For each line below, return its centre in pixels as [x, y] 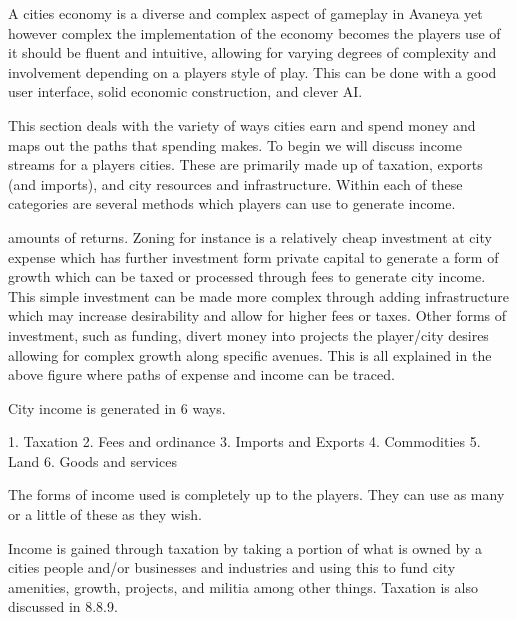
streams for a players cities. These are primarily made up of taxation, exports [245, 164]
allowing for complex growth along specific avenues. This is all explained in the [250, 354]
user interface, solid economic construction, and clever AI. [185, 91]
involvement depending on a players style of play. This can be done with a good [252, 71]
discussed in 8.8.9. [63, 606]
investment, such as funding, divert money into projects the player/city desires [248, 334]
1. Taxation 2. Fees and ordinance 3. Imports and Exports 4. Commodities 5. [244, 441]
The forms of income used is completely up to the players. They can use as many [256, 494]
